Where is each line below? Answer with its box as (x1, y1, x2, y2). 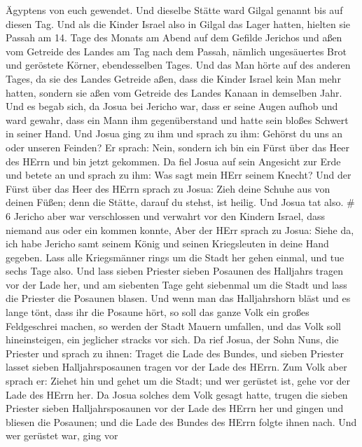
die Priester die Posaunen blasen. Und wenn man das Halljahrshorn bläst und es (6, 291, 351, 305)
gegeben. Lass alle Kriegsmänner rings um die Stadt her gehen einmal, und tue (6, 249, 344, 264)
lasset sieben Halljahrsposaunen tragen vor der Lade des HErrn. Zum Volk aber (6, 359, 347, 374)
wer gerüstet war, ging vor (6, 428, 118, 443)
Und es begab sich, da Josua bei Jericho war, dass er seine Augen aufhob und (6, 99, 338, 114)
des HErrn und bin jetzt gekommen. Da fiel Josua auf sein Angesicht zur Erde (6, 153, 341, 168)
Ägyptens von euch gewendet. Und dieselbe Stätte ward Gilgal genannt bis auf (6, 3, 343, 17)
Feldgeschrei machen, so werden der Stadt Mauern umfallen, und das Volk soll (6, 318, 342, 333)
